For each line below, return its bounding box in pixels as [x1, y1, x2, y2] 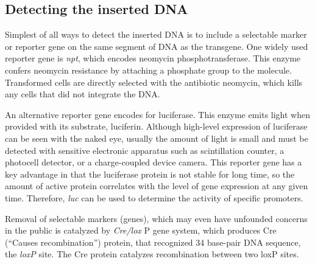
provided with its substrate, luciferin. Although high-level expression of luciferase [5, 120, 308, 133]
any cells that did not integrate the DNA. [5, 88, 160, 100]
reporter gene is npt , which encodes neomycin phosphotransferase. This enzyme [5, 52, 301, 64]
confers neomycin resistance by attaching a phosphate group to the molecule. [5, 63, 292, 76]
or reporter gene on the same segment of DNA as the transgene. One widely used [5, 40, 308, 52]
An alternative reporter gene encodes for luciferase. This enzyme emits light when [5, 108, 311, 120]
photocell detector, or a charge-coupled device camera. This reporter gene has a [5, 156, 302, 168]
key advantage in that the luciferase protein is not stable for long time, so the [5, 167, 295, 180]
